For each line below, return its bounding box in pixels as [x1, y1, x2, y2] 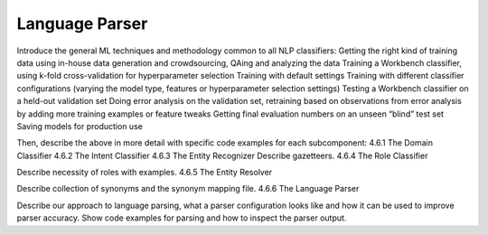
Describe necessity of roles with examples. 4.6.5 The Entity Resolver [16, 167, 273, 178]
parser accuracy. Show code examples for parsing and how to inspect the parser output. [16, 212, 347, 223]
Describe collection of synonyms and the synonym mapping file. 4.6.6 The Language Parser [16, 183, 360, 194]
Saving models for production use [16, 120, 144, 131]
